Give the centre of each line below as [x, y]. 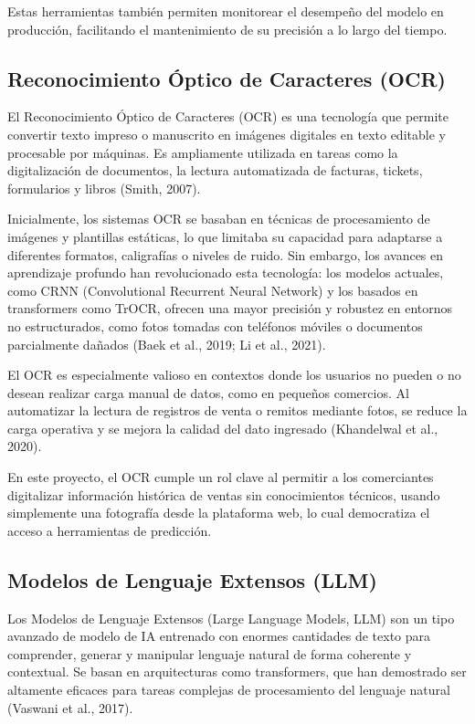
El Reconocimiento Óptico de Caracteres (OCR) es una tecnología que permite [228, 116]
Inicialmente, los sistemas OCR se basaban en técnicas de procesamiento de [219, 219]
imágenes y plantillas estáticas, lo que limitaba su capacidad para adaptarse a [225, 236]
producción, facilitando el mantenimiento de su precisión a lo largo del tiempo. [227, 29]
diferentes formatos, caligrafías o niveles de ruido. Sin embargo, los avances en [226, 254]
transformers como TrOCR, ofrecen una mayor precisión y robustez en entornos [230, 308]
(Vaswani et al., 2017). [70, 707]
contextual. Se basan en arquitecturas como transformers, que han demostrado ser [237, 672]
